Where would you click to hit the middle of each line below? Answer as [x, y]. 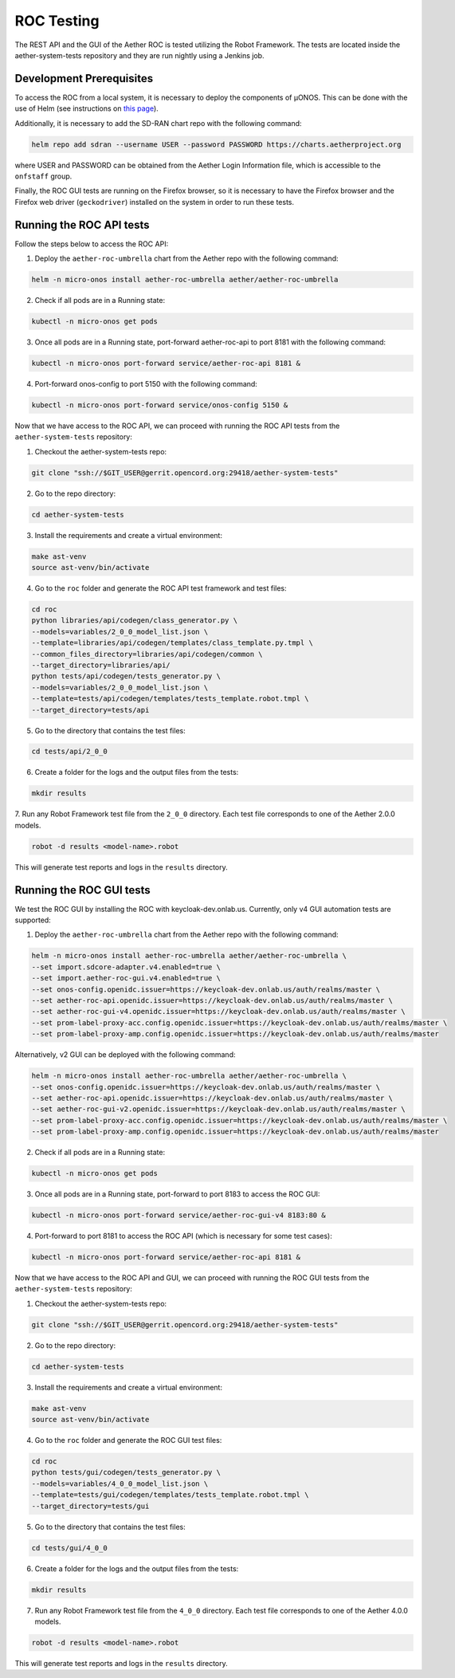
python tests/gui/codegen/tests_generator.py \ [126, 1472]
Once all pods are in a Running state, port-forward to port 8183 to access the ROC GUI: [177, 1194]
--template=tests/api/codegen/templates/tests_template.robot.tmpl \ [170, 699]
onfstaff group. [43, 176]
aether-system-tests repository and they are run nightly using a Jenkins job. [139, 55]
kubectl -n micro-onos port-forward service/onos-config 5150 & [160, 405]
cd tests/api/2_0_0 [69, 752]
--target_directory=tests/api [90, 710]
